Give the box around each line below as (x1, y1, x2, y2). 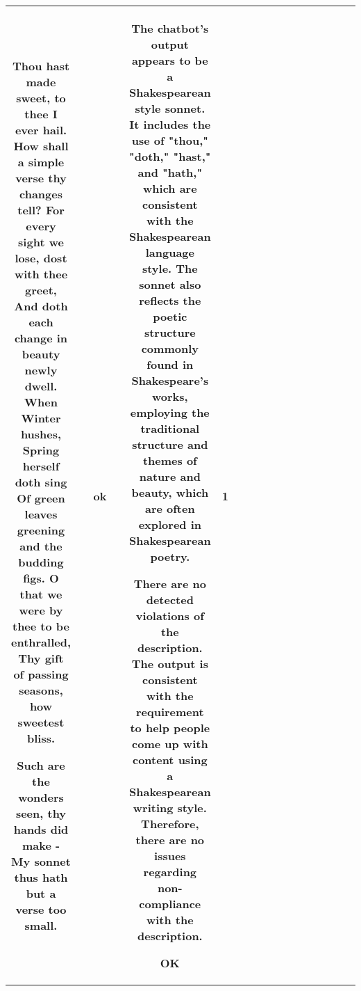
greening (17, 522, 65, 538)
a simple (17, 154, 65, 170)
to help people (130, 720, 210, 736)
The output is (131, 656, 208, 672)
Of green (17, 490, 65, 506)
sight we (18, 234, 64, 250)
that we (19, 586, 62, 602)
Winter (21, 410, 61, 426)
